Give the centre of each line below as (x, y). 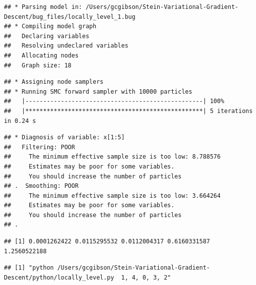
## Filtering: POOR (40, 147)
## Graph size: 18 (38, 65)
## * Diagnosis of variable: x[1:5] (64, 138)
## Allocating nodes (41, 55)
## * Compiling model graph (50, 27)
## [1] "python (29, 268)
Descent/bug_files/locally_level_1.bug (70, 17)
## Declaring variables (47, 36)
